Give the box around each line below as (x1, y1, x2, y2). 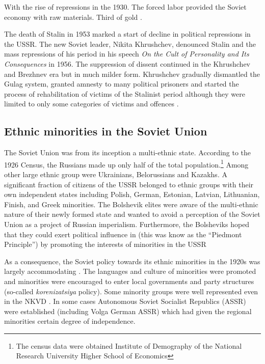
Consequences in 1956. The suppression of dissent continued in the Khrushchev (4, 58, 250, 69)
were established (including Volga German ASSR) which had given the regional (4, 305, 252, 316)
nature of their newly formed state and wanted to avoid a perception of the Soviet (4, 209, 260, 219)
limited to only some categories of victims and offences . (4, 98, 179, 109)
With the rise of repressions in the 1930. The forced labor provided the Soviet (4, 2, 247, 12)
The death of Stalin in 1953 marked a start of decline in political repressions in (4, 29, 251, 39)
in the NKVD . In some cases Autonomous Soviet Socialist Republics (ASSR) (4, 296, 246, 306)
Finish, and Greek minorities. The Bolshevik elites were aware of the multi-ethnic (4, 199, 258, 209)
